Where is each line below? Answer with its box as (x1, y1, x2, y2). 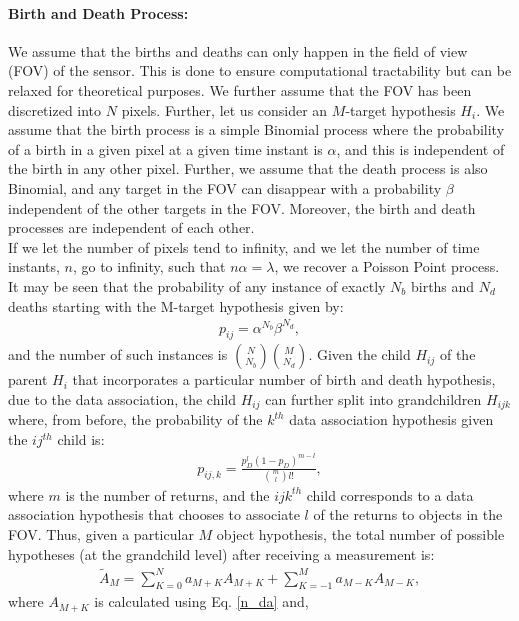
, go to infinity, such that (72, 256, 226, 277)
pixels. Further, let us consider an (121, 99, 328, 120)
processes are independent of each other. (8, 217, 255, 238)
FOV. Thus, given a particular (8, 524, 194, 545)
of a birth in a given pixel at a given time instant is (8, 138, 323, 159)
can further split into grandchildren (265, 389, 482, 410)
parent (8, 369, 48, 390)
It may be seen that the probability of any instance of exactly (8, 275, 386, 296)
